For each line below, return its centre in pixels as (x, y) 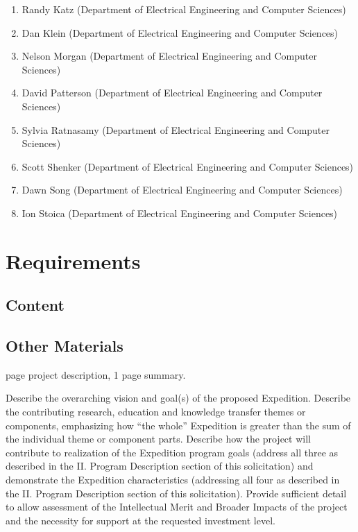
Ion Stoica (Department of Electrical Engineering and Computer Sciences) (180, 213)
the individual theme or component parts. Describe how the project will (158, 439)
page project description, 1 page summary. (96, 374)
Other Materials (65, 346)
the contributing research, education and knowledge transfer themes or (156, 412)
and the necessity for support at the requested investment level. (140, 520)
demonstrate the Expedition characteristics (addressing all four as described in (173, 480)
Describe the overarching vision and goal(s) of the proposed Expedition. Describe (178, 398)
